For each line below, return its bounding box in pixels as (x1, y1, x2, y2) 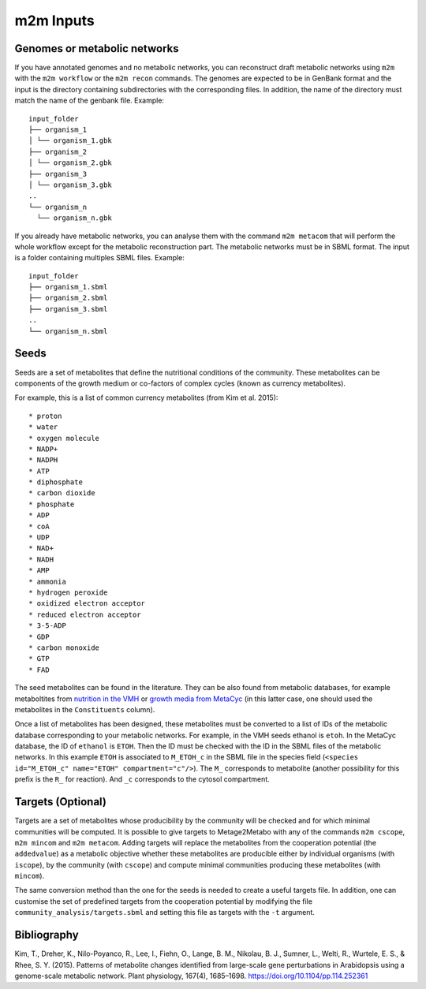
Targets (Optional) (14, 795, 106, 808)
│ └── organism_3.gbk (28, 180, 112, 189)
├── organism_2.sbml (28, 293, 108, 303)
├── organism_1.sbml (28, 282, 108, 292)
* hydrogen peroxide (28, 588, 108, 597)
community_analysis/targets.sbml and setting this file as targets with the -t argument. (14, 908, 316, 917)
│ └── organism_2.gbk (28, 159, 112, 167)
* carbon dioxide (28, 489, 95, 498)
